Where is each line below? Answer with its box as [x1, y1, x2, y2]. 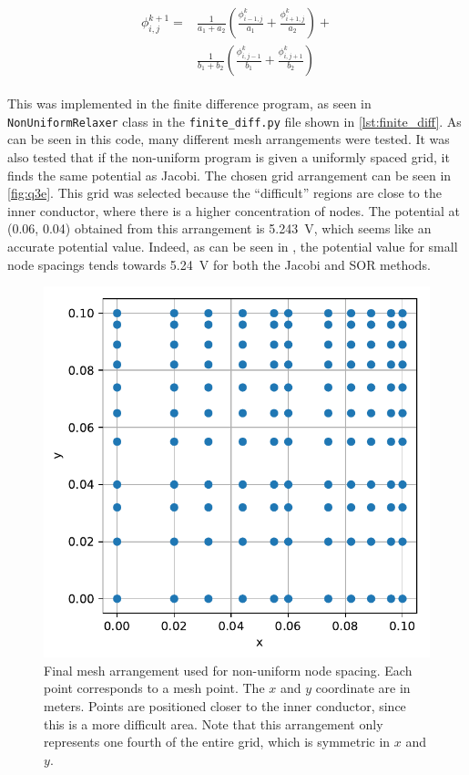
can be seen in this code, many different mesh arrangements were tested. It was [7, 129, 450, 149]
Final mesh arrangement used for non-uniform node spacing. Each [44, 660, 413, 679]
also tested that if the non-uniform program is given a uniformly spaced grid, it [7, 147, 450, 166]
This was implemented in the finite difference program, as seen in [7, 94, 372, 113]
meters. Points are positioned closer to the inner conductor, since [44, 697, 406, 716]
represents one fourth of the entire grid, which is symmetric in [44, 732, 391, 751]
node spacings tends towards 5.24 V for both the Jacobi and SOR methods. [7, 254, 431, 274]
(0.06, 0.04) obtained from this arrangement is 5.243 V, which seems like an [7, 219, 432, 238]
